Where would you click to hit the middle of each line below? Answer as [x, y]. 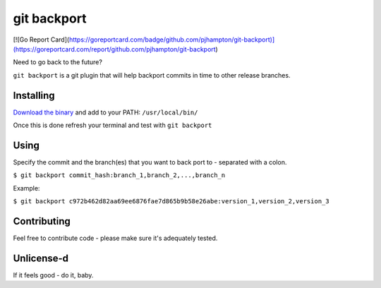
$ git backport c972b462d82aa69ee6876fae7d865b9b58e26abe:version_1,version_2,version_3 [171, 202]
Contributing [42, 221]
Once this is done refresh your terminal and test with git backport [113, 125]
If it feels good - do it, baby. [53, 275]
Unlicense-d [41, 258]
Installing [34, 95]
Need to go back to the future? [58, 62]
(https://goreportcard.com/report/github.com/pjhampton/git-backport [114, 49]
